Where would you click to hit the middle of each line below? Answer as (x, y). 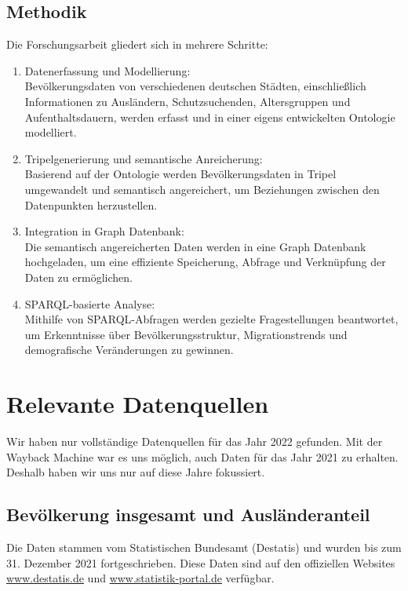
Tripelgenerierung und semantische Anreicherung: (144, 158)
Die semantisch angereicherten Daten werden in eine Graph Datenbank (195, 246)
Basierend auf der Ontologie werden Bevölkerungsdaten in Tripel (180, 174)
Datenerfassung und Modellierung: (107, 70)
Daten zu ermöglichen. (78, 277)
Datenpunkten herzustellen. (91, 204)
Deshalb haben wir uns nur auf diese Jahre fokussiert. (136, 472)
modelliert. (51, 132)
